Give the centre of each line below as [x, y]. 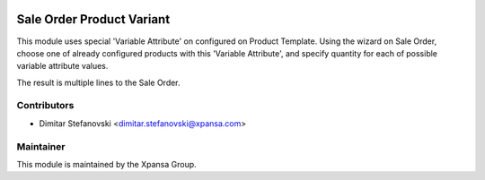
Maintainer [41, 146]
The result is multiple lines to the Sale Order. [98, 82]
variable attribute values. [62, 66]
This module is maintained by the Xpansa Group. [106, 164]
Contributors [45, 106]
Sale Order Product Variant [93, 19]
